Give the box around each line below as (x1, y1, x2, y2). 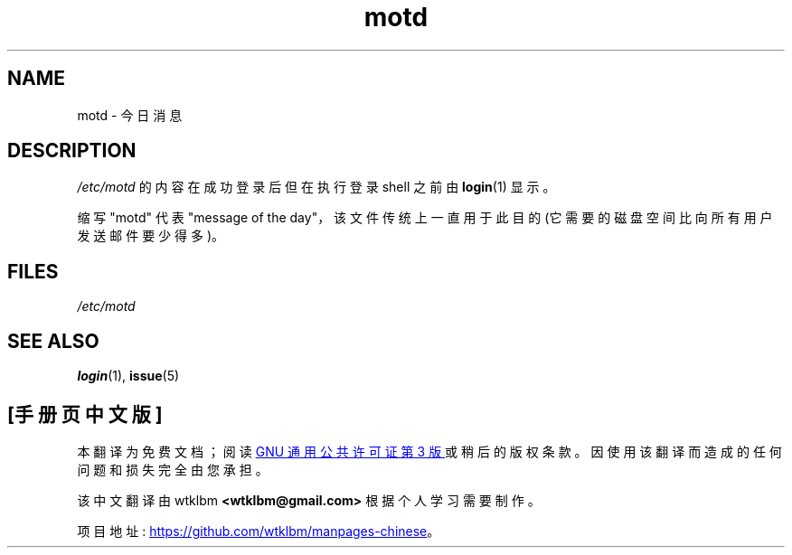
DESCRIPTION (7, 139, 137, 163)
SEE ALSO (7, 329, 99, 353)
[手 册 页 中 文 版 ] (7, 402, 163, 426)
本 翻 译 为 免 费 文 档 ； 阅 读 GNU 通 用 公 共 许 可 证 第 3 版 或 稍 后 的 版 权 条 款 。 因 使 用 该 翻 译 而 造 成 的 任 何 (77, 443, 782, 459)
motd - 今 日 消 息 (77, 107, 183, 123)
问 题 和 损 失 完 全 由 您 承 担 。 (77, 461, 269, 477)
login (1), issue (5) (77, 368, 180, 384)
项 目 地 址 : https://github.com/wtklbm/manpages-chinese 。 (77, 522, 440, 539)
